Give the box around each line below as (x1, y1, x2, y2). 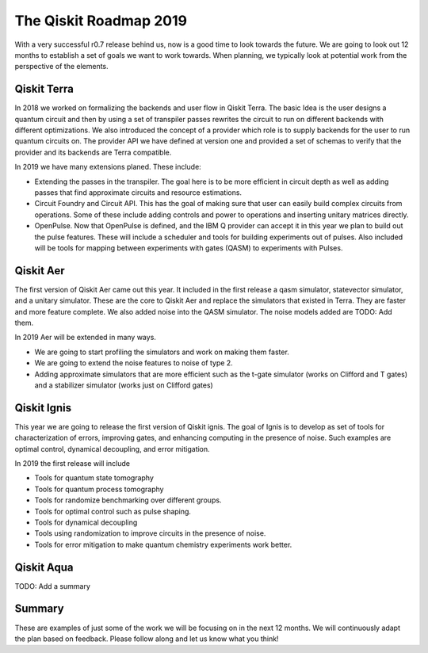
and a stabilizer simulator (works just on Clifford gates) (34, 380, 213, 390)
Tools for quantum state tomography (34, 473, 155, 483)
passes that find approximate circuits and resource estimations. (34, 187, 242, 197)
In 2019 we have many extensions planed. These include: (14, 162, 201, 172)
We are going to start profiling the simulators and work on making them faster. (34, 347, 289, 357)
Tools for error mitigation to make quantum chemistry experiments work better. (34, 540, 292, 549)
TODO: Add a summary (14, 581, 91, 590)
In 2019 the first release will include (14, 459, 131, 468)
